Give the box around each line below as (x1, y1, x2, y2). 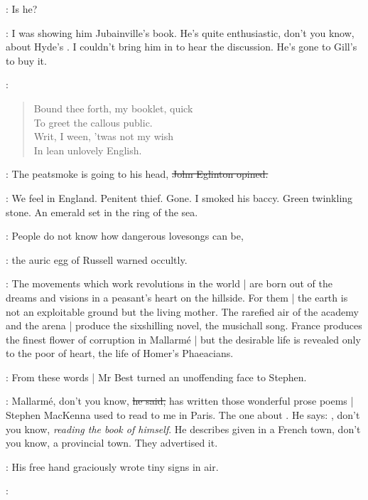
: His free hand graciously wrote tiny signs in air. (6, 459, 219, 474)
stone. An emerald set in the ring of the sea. (6, 204, 198, 219)
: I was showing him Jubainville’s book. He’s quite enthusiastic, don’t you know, (6, 25, 355, 40)
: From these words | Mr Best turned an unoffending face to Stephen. (6, 369, 307, 384)
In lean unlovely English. (33, 142, 142, 157)
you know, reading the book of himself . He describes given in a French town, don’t (6, 421, 361, 436)
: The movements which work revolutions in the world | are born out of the (6, 276, 332, 291)
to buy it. (6, 53, 47, 68)
